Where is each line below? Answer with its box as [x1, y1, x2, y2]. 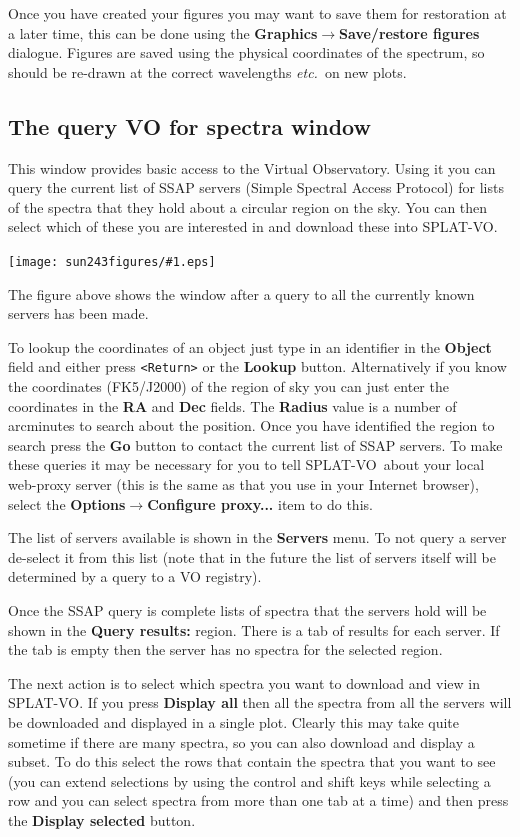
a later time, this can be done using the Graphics [8, 22, 318, 43]
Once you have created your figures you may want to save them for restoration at [8, 3, 507, 23]
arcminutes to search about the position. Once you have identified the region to [8, 415, 495, 436]
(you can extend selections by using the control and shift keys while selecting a [8, 770, 491, 791]
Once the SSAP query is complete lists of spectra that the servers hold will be [8, 599, 487, 620]
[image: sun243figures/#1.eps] [8, 254, 216, 269]
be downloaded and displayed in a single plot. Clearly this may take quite [8, 711, 460, 732]
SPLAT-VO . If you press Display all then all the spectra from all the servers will [8, 692, 512, 713]
